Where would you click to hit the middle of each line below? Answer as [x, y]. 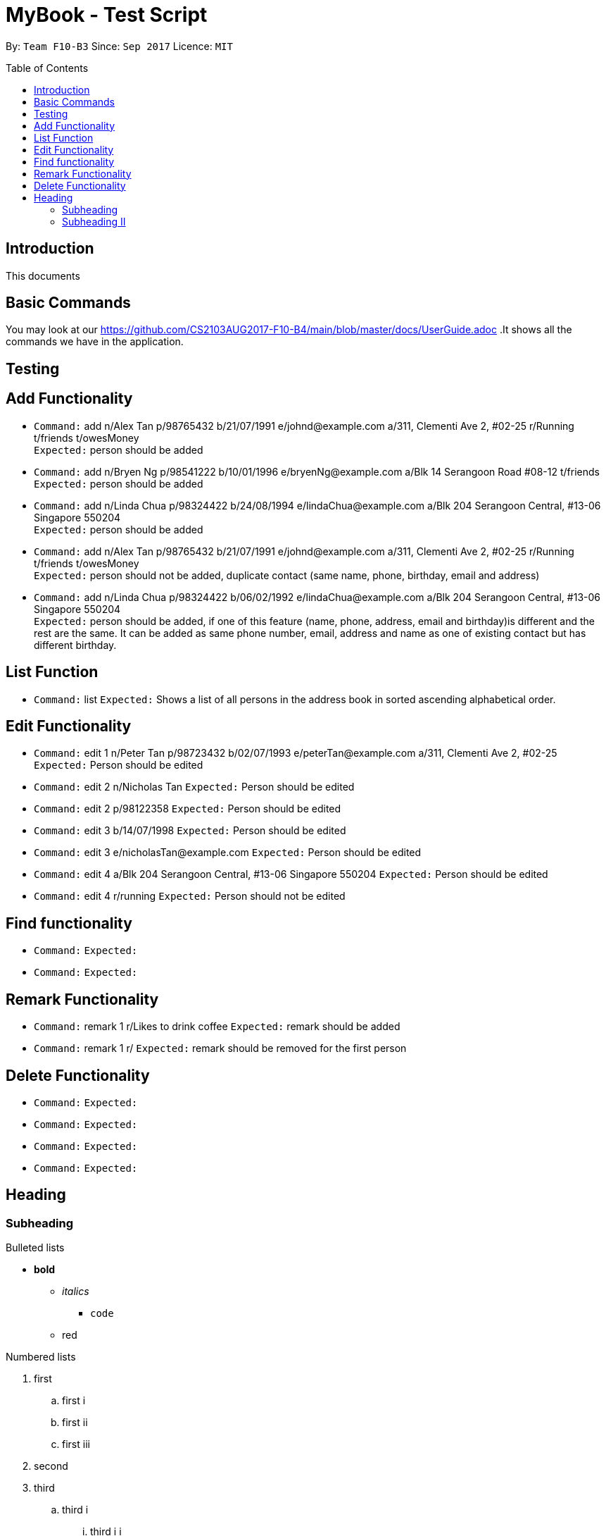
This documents [43, 275]
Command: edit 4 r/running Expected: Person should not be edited [190, 896]
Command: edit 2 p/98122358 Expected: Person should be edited [188, 809]
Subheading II [94, 221]
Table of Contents [47, 68]
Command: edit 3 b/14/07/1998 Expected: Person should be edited [190, 831]
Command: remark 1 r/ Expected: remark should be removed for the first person [220, 1048]
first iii [76, 1444]
